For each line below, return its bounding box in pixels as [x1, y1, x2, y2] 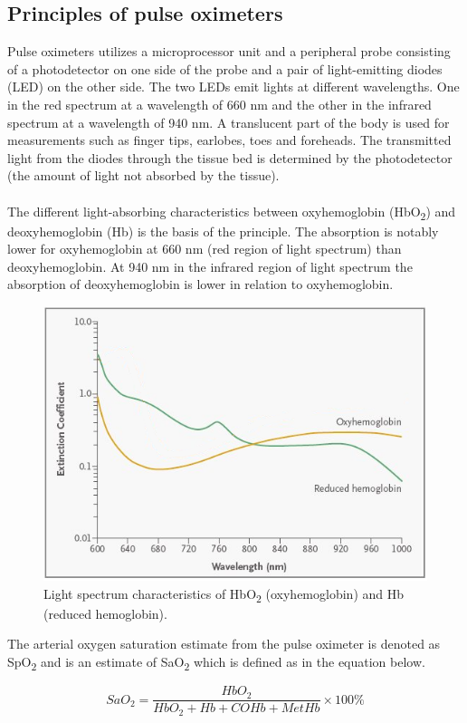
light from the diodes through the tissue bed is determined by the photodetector [7, 148, 453, 167]
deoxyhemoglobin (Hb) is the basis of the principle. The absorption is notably [7, 221, 439, 240]
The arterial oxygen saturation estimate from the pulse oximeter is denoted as [7, 634, 441, 653]
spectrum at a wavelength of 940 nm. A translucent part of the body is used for [7, 112, 450, 131]
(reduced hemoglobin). [43, 603, 167, 622]
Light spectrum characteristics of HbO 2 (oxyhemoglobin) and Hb [43, 583, 405, 605]
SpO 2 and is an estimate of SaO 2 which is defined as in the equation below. [7, 651, 425, 673]
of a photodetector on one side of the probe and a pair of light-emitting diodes [7, 59, 443, 78]
